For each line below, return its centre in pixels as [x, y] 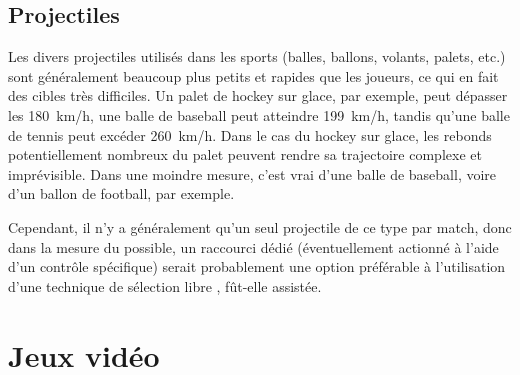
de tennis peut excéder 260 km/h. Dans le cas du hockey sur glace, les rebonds [250, 134]
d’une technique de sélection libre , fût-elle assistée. [165, 285]
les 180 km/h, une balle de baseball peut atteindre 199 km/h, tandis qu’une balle [259, 114]
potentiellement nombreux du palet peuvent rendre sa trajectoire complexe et [245, 154]
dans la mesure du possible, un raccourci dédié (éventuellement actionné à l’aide [253, 246]
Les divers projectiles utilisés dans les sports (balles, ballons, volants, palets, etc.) [257, 56]
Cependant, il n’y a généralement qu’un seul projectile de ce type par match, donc [260, 226]
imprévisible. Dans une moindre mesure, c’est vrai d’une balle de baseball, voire [252, 173]
